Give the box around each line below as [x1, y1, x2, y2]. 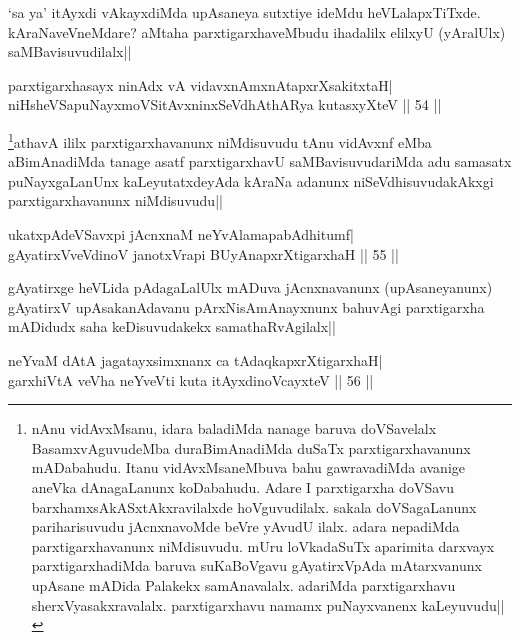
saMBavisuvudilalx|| [8, 41, 132, 62]
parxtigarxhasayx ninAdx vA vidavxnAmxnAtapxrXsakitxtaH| [8, 74, 393, 95]
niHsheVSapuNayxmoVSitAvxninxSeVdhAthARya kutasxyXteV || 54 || [8, 94, 442, 115]
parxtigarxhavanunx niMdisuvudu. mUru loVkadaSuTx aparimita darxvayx [31, 535, 495, 556]
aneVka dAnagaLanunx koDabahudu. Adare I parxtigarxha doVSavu [31, 476, 454, 497]
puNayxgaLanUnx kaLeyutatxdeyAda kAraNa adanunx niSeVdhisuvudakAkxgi [8, 170, 494, 191]
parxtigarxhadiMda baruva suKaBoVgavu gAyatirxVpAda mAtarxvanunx [31, 555, 482, 576]
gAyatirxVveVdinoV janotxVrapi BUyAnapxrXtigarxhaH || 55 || [8, 243, 399, 264]
